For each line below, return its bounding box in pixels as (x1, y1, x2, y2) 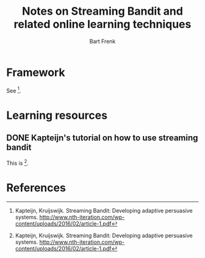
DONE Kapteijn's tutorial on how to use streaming (6, 132, 198, 143)
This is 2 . (6, 158, 29, 167)
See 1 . (6, 86, 21, 94)
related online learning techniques (13, 17, 192, 31)
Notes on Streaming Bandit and (22, 4, 183, 18)
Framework (6, 66, 65, 79)
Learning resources (6, 108, 108, 122)
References (6, 181, 66, 195)
